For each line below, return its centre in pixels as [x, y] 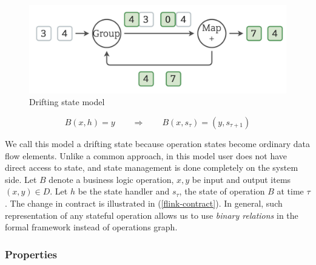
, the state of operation [222, 191]
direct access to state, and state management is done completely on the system [152, 167]
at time [290, 191]
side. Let [21, 179]
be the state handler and [124, 191]
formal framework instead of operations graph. [91, 227]
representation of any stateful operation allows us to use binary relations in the [152, 215]
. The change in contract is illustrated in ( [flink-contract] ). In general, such [144, 203]
